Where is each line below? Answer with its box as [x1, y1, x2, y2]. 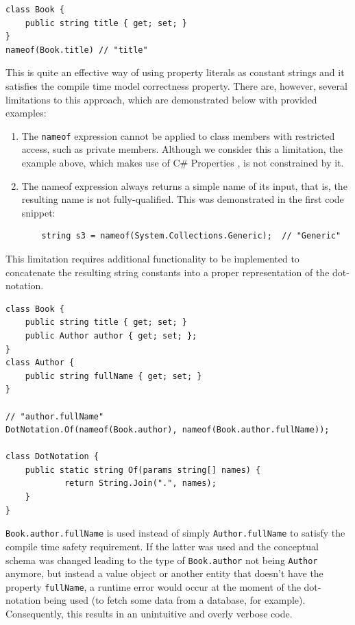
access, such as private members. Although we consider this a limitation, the [21, 142, 343, 156]
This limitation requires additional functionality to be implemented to [5, 251, 299, 265]
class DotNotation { [5, 452, 99, 462]
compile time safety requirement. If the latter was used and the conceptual [5, 539, 319, 553]
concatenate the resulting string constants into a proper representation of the [5, 265, 330, 279]
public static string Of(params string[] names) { [25, 465, 261, 475]
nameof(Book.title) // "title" [5, 45, 148, 55]
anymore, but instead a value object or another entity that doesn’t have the [5, 566, 323, 580]
